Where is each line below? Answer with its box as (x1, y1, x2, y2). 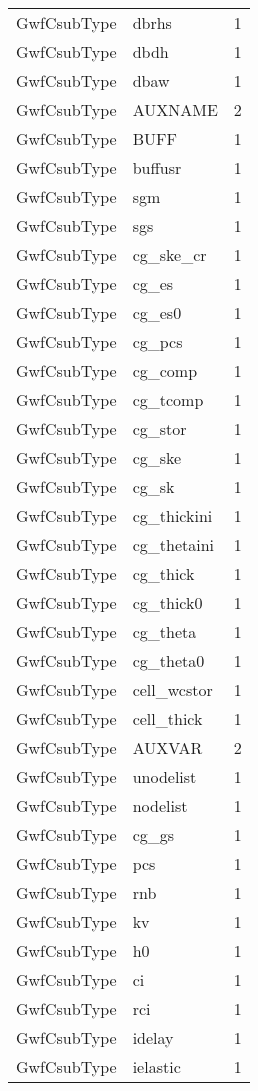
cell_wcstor (132, 678, 213, 701)
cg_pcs (132, 330, 183, 353)
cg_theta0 (132, 649, 205, 672)
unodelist (132, 765, 197, 788)
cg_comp (132, 359, 198, 382)
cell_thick (132, 707, 203, 730)
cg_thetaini (132, 533, 215, 556)
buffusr (132, 156, 182, 179)
